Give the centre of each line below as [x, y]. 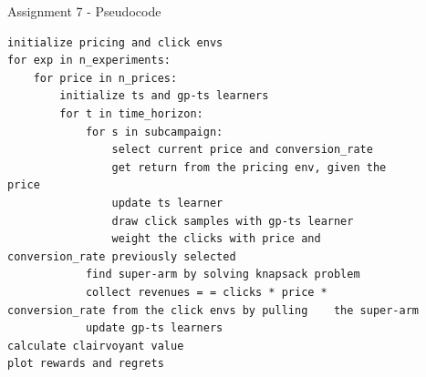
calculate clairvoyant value [96, 346]
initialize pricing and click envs [115, 42]
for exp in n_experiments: [89, 61]
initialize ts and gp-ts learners [164, 96]
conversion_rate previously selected [122, 256]
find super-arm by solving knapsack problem [223, 275]
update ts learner [167, 203]
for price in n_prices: [105, 78]
